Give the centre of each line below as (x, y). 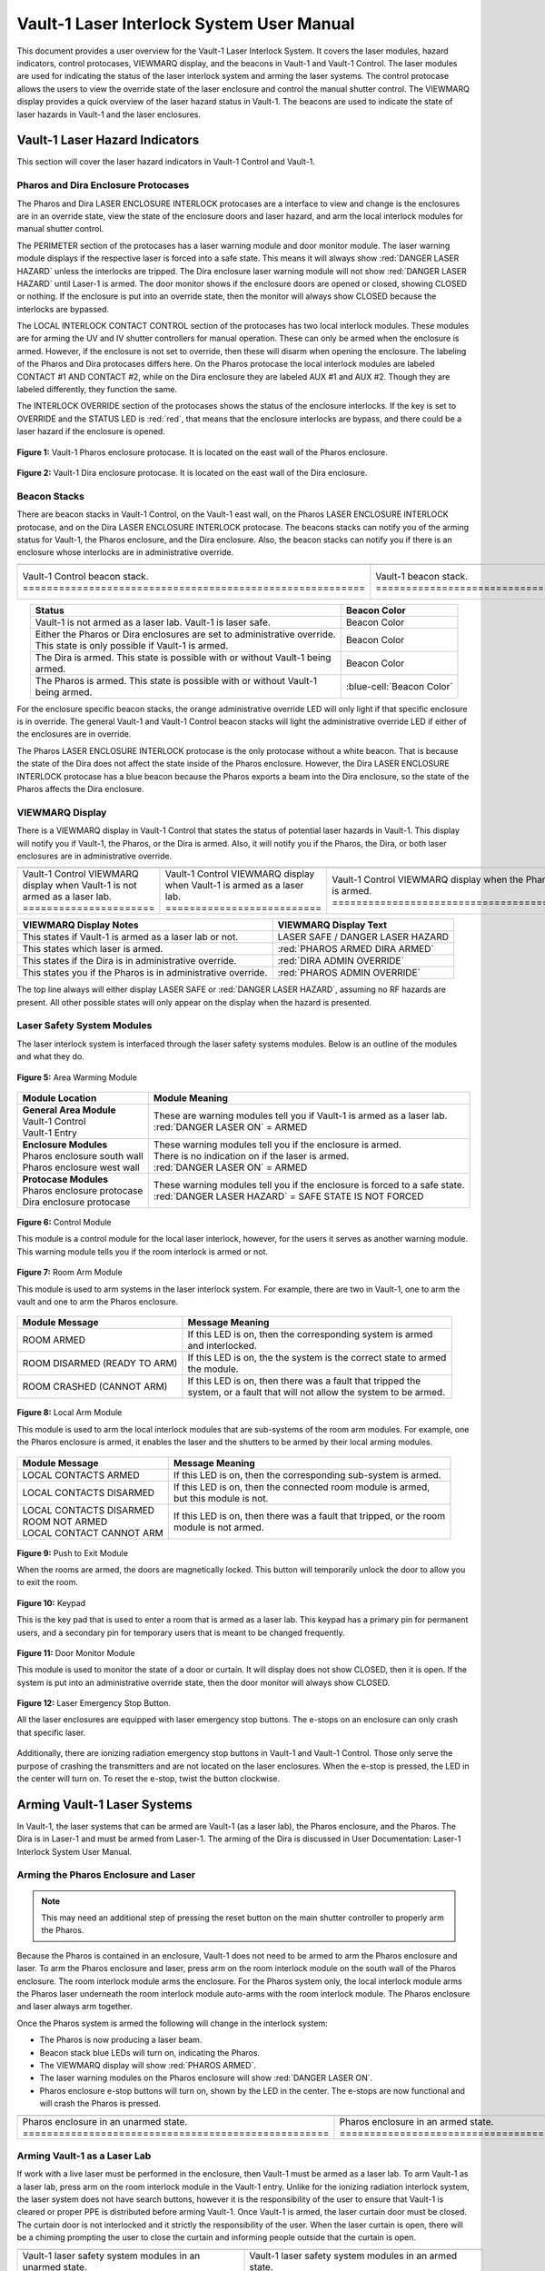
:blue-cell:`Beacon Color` (399, 686)
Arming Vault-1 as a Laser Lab (84, 2156)
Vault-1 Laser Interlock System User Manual (186, 24)
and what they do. (51, 1056)
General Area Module (69, 1110)
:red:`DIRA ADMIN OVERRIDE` (341, 961)
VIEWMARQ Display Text (332, 925)
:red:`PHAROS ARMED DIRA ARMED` (356, 949)
